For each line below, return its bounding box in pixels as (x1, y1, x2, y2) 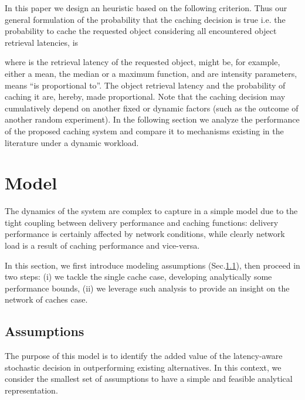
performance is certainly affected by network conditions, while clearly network (5, 228, 285, 240)
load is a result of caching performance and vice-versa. (5, 239, 200, 252)
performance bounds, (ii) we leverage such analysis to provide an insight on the (5, 282, 290, 294)
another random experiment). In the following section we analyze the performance (5, 113, 300, 126)
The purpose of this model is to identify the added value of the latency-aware (5, 350, 283, 362)
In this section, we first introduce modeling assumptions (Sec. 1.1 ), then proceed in (5, 259, 300, 271)
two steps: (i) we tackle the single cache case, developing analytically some (5, 270, 272, 283)
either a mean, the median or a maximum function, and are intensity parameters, (5, 67, 297, 79)
